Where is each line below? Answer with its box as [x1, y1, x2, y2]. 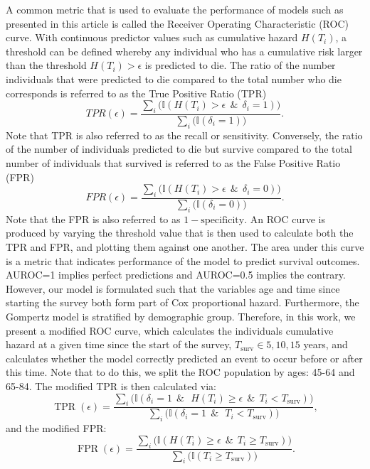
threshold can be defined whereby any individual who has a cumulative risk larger [6, 43, 363, 58]
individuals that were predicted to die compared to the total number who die [6, 71, 342, 86]
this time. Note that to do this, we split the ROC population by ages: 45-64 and [6, 365, 355, 379]
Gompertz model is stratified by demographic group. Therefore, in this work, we [6, 308, 356, 323]
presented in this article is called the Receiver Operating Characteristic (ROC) [6, 16, 349, 31]
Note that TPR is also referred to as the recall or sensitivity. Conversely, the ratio [6, 127, 363, 142]
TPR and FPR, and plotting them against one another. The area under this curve [6, 239, 364, 254]
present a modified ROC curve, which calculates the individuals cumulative [6, 323, 334, 338]
